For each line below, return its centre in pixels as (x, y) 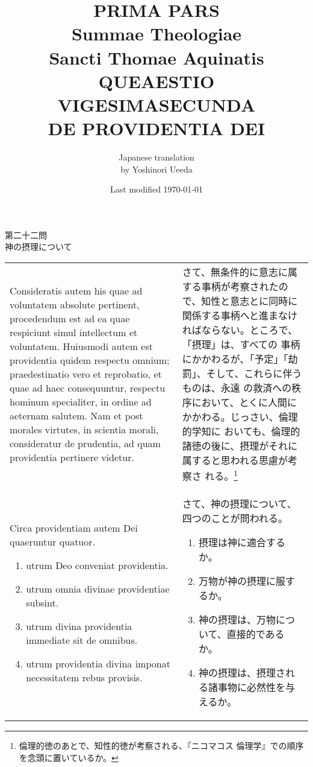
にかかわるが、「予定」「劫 (240, 359)
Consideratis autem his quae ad (76, 290)
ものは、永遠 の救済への (237, 388)
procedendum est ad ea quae (70, 318)
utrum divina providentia (79, 626)
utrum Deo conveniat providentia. (97, 565)
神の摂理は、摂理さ (242, 673)
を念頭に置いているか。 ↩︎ (69, 757)
